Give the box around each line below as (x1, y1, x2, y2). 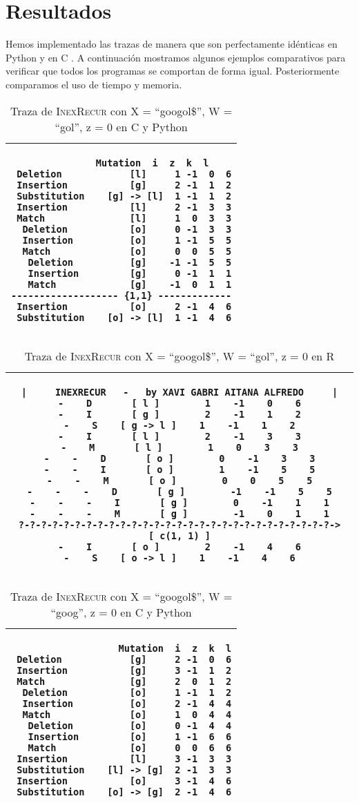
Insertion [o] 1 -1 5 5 (22, 234, 232, 246)
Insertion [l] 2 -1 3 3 (17, 201, 232, 213)
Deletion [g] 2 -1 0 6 (17, 653, 232, 665)
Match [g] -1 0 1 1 (28, 278, 232, 290)
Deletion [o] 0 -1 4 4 (28, 719, 232, 731)
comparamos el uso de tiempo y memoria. (6, 77, 182, 91)
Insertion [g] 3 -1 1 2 (17, 664, 232, 676)
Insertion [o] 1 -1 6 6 (28, 731, 232, 742)
